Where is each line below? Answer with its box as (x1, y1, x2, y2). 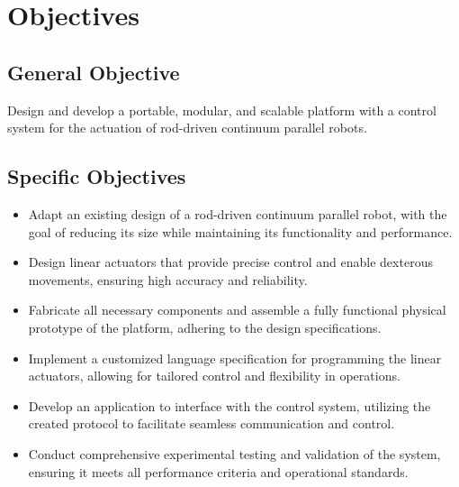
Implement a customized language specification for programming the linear (28, 348, 442, 367)
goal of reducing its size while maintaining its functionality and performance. (28, 222, 453, 241)
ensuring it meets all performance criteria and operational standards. (28, 462, 409, 481)
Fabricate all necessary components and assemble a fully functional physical (28, 300, 446, 319)
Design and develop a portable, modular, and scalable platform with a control (7, 100, 436, 119)
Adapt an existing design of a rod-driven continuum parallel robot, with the (28, 204, 447, 223)
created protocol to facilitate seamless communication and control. (28, 414, 395, 433)
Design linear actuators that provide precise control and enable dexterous (28, 253, 433, 271)
